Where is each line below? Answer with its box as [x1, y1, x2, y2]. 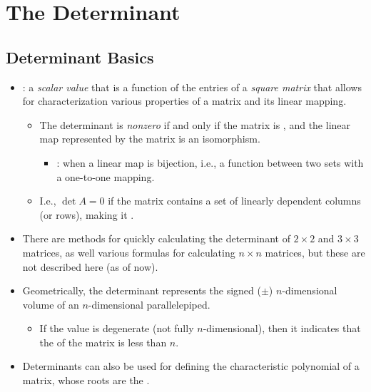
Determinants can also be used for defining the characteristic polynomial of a [22, 359, 360, 373]
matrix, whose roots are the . [22, 373, 150, 388]
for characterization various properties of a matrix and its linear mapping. [22, 93, 347, 108]
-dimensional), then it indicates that [203, 321, 361, 336]
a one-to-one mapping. [56, 169, 155, 184]
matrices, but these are [265, 244, 365, 259]
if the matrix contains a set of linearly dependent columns [108, 193, 361, 208]
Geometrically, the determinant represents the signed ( [22, 283, 261, 298]
